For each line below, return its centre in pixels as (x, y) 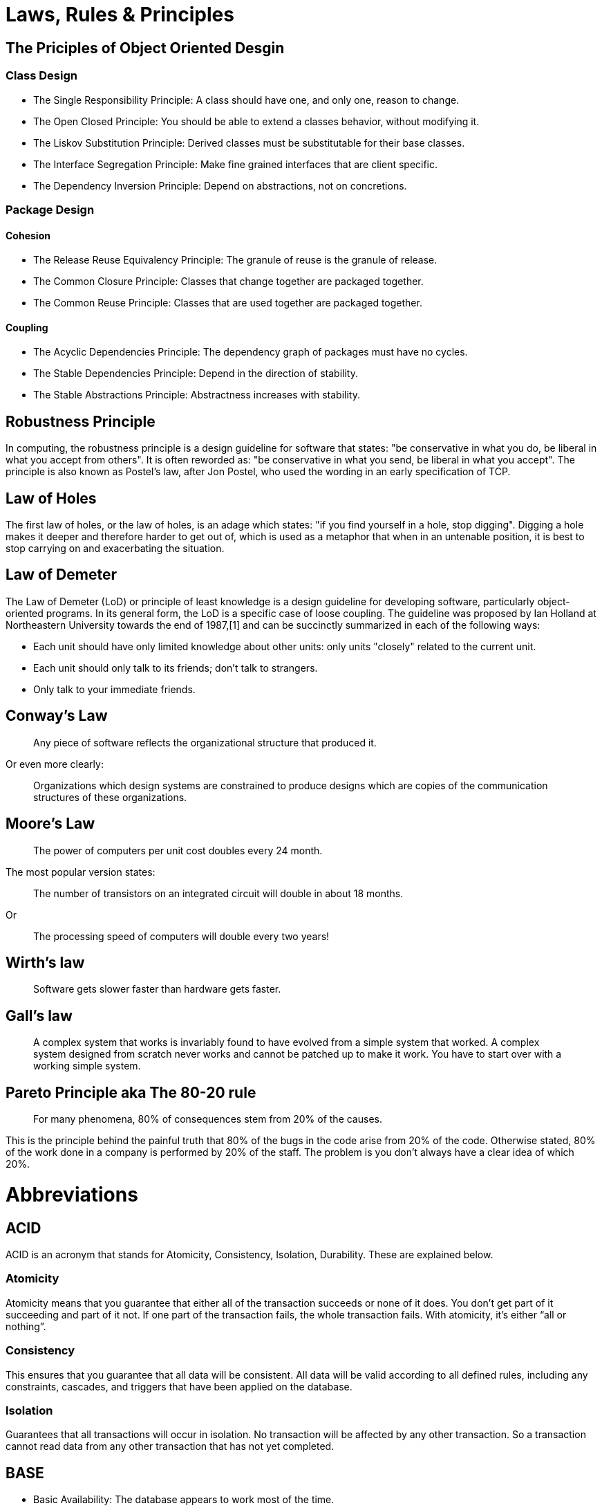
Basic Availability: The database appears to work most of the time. (184, 1500)
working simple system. (87, 1066)
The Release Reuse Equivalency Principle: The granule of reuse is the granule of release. (235, 260)
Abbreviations (72, 1194)
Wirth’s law (45, 963)
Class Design (41, 76)
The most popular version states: (81, 872)
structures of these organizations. (110, 797)
